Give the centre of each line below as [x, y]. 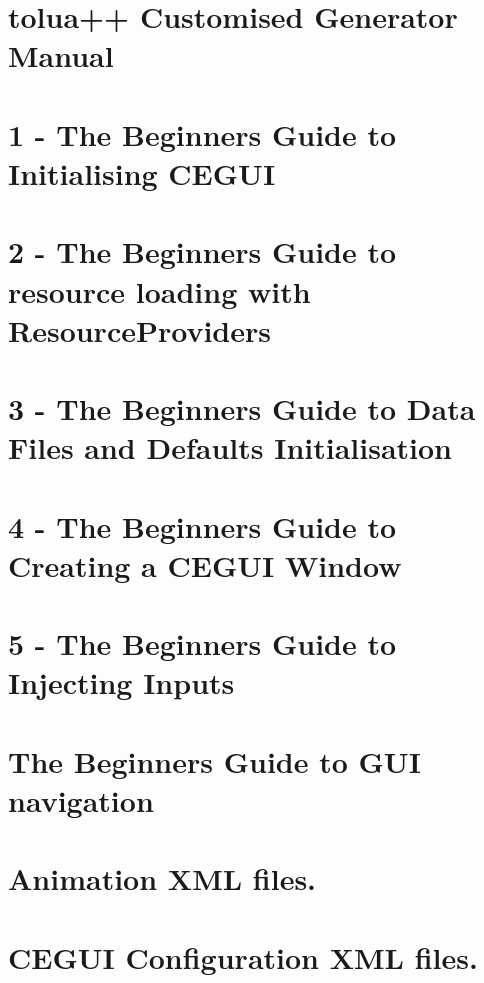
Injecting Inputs [121, 682]
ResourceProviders [140, 329]
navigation [81, 799]
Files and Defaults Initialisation [230, 447]
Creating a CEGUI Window [205, 564]
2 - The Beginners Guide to [202, 251]
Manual [61, 55]
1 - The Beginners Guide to [202, 133]
